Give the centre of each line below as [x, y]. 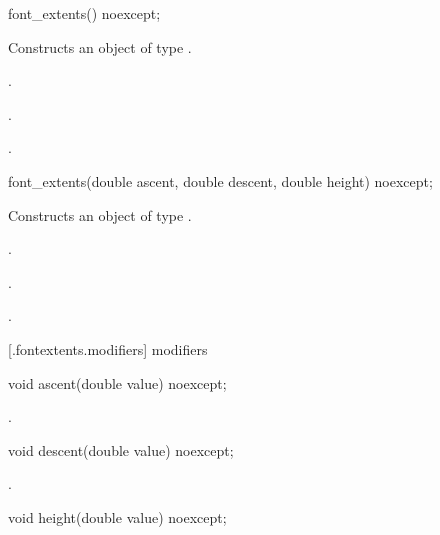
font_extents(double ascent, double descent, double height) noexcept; [220, 180]
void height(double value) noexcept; [117, 516]
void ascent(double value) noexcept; [117, 382]
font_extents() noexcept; [84, 13]
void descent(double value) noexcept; [121, 449]
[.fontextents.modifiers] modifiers [108, 348]
